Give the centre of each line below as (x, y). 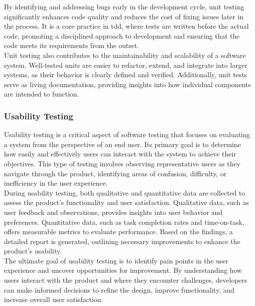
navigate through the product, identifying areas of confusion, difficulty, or (115, 173)
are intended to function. (42, 94)
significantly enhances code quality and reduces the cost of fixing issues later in (124, 16)
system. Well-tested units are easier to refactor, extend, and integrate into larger (126, 65)
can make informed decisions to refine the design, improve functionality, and (119, 289)
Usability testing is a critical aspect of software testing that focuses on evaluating (127, 134)
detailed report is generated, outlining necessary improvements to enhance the (122, 241)
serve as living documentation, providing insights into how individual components (127, 84)
